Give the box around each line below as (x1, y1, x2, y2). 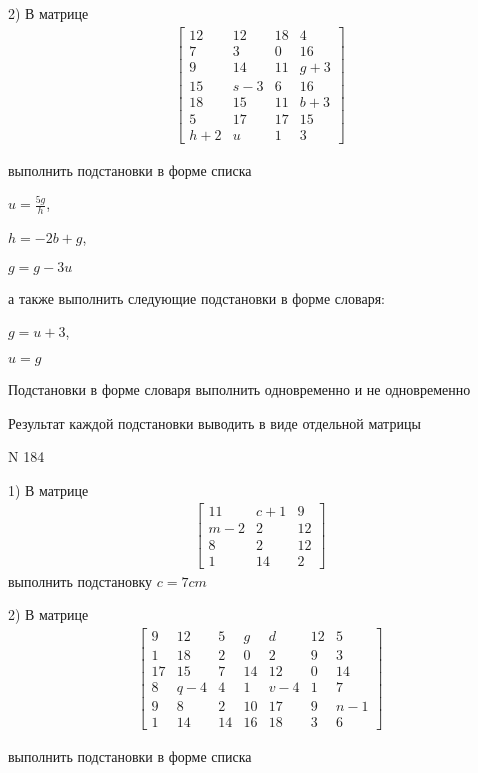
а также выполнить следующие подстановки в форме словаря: (8, 287, 385, 308)
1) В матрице (8, 479, 89, 500)
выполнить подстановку (8, 570, 153, 591)
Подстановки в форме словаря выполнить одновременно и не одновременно (8, 379, 471, 400)
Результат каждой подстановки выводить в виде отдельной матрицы (8, 412, 421, 433)
